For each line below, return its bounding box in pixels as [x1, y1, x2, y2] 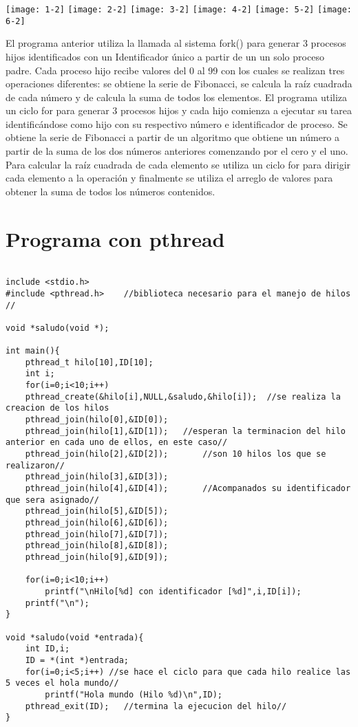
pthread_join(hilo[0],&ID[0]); [25, 415, 169, 425]
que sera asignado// [6, 495, 100, 505]
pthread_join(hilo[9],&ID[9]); [25, 552, 169, 562]
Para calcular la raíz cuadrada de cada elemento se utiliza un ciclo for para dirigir [6, 157, 351, 171]
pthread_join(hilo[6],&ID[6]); [25, 518, 169, 528]
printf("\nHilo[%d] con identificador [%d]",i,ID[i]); [45, 586, 302, 596]
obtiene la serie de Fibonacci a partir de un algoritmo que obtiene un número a [6, 130, 340, 144]
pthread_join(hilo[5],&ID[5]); [25, 506, 169, 517]
